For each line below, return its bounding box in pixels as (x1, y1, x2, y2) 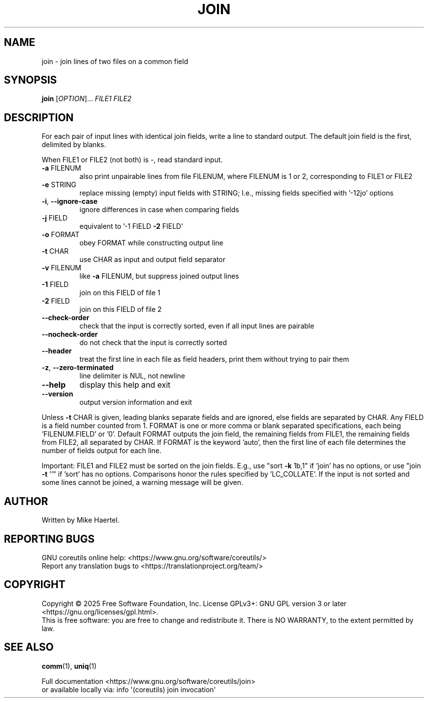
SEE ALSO (4, 641, 54, 654)
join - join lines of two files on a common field (42, 57, 188, 66)
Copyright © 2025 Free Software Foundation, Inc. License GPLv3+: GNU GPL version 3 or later (42, 599, 347, 608)
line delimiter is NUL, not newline (79, 372, 185, 380)
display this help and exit (79, 380, 171, 390)
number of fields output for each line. (42, 446, 162, 455)
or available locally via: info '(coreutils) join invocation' (42, 685, 216, 694)
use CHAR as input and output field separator (79, 255, 226, 264)
